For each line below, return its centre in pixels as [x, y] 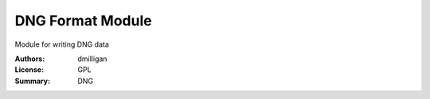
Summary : [33, 81]
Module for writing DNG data [62, 44]
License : [29, 70]
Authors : [30, 59]
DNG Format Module [83, 21]
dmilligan [92, 59]
